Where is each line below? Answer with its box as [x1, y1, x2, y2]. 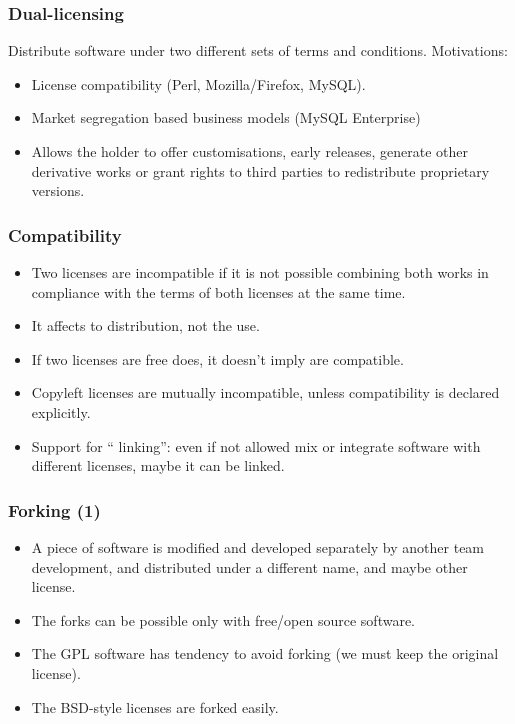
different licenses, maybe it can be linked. [31, 455, 285, 476]
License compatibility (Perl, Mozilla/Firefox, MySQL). [31, 73, 366, 94]
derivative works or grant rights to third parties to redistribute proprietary [31, 160, 490, 181]
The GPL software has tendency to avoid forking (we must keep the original [31, 643, 499, 664]
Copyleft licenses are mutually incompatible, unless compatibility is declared [31, 382, 500, 403]
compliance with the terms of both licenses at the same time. [31, 281, 406, 302]
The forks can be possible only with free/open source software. [31, 609, 416, 630]
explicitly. [31, 401, 91, 422]
